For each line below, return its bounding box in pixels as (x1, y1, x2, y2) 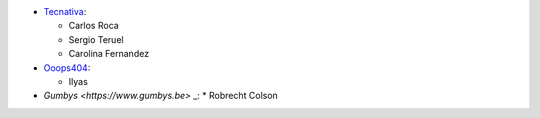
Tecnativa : (43, 6, 87, 17)
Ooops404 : (43, 61, 91, 74)
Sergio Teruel (68, 33, 124, 45)
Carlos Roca (68, 20, 119, 32)
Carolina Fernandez (68, 48, 150, 60)
